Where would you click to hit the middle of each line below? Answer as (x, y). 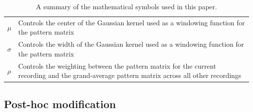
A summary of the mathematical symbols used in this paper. (126, 6)
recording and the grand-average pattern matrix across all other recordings (130, 75)
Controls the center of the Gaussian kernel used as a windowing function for (132, 22)
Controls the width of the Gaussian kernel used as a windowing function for (131, 44)
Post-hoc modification (60, 103)
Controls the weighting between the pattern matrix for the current (117, 65)
